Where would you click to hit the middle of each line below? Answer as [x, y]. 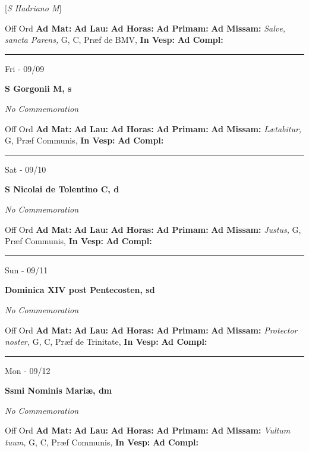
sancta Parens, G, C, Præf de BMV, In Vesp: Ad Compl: [114, 40]
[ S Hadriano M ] [33, 8]
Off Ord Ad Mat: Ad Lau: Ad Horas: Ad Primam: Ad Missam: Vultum [148, 430]
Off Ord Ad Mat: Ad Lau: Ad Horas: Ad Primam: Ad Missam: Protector [151, 330]
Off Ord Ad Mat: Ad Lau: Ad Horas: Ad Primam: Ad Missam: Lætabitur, [153, 128]
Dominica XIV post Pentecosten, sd [80, 290]
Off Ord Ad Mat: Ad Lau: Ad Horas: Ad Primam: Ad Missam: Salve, [145, 28]
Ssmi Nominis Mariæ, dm [59, 390]
